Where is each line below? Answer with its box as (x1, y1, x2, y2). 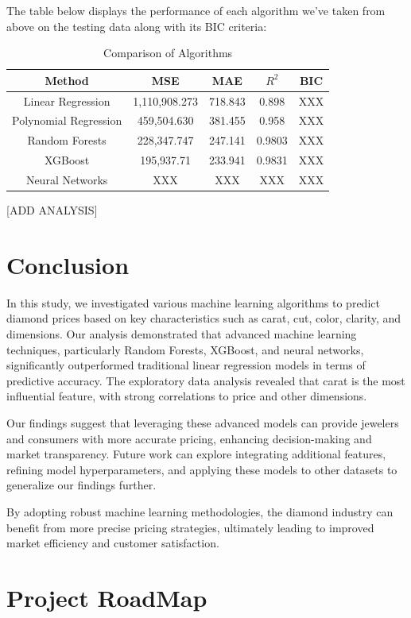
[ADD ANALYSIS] (6, 202, 98, 218)
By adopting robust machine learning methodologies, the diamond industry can (6, 503, 394, 520)
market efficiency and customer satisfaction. (6, 535, 219, 551)
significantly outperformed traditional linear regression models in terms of (6, 357, 366, 373)
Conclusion (6, 248, 130, 280)
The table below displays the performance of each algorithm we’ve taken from (6, 2, 386, 18)
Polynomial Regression (12, 112, 122, 129)
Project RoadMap (6, 581, 207, 613)
